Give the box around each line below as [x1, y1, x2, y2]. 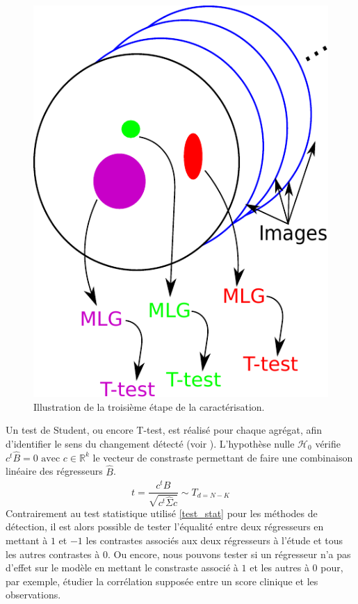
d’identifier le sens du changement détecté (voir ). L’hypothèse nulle [6, 436, 295, 450]
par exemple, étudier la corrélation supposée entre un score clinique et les [6, 573, 318, 588]
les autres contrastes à [6, 546, 100, 561]
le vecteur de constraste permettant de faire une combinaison [92, 450, 353, 464]
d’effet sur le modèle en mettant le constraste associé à [6, 560, 238, 575]
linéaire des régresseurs [6, 464, 103, 478]
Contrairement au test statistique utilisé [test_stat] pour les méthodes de [6, 505, 318, 520]
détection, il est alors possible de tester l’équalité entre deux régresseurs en [6, 519, 324, 534]
